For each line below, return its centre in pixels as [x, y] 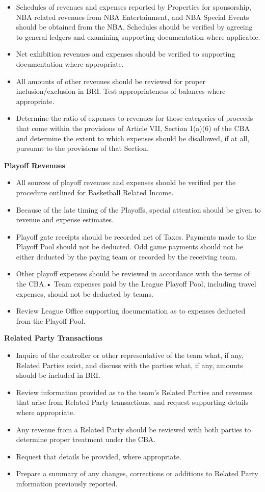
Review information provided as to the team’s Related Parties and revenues [134, 392]
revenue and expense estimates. [65, 219]
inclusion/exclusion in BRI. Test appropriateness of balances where [121, 91]
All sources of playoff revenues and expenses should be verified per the [126, 182]
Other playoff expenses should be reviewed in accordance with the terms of [133, 274]
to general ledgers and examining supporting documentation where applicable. [138, 36]
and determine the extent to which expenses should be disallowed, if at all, [133, 138]
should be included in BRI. [58, 375]
